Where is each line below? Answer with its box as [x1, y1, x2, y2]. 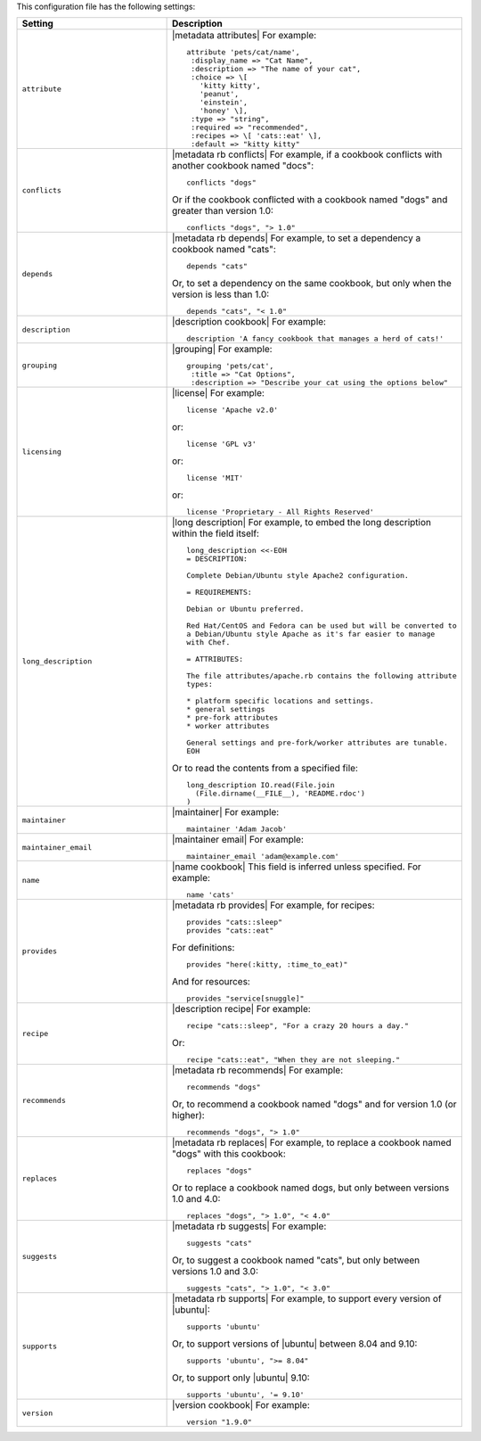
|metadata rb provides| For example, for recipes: [172, 899, 375, 911]
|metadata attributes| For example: [172, 29, 317, 42]
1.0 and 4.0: [172, 1193, 221, 1206]
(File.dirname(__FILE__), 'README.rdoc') [194, 789, 365, 798]
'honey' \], [199, 106, 249, 116]
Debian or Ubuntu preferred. [186, 605, 305, 614]
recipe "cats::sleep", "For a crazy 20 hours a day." [186, 1021, 410, 1031]
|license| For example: [172, 387, 265, 399]
